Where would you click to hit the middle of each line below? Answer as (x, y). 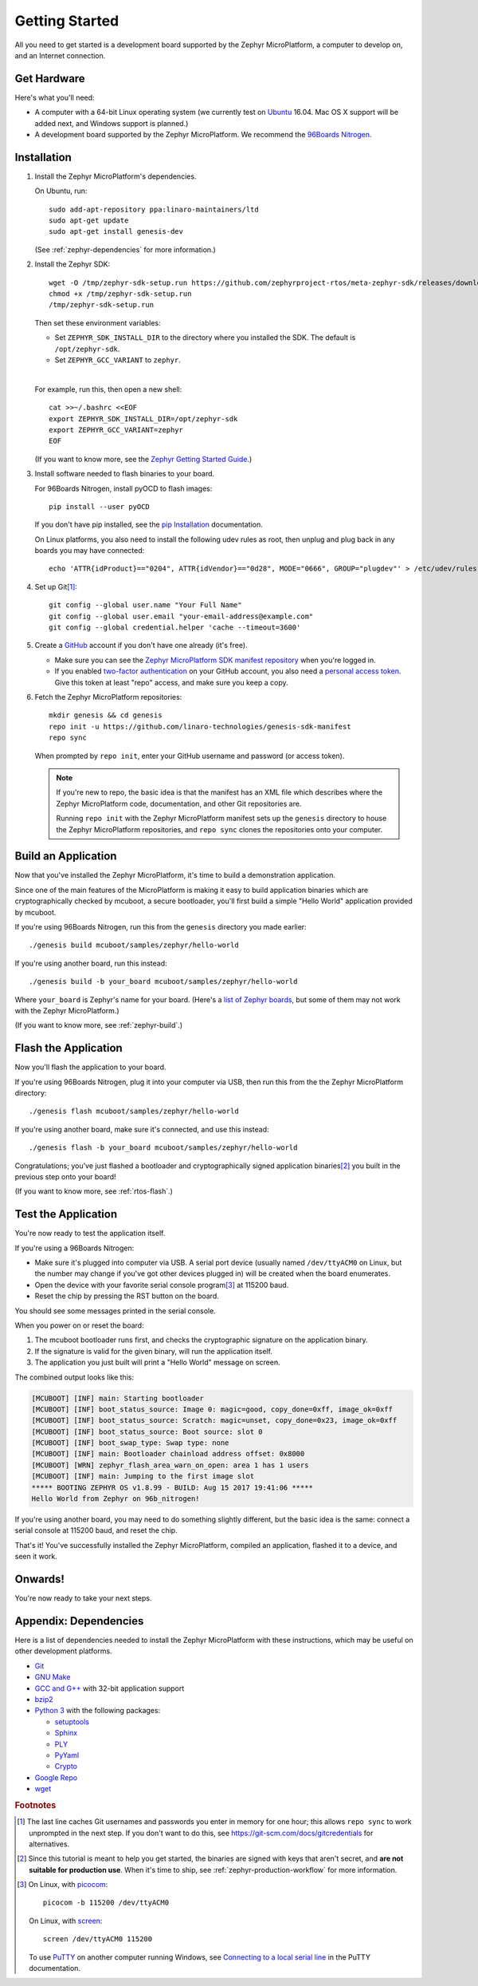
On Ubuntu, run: (61, 191)
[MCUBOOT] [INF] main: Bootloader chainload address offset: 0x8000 (168, 1454)
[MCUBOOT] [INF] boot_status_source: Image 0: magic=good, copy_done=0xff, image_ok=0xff (212, 1409)
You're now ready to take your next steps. (83, 1598)
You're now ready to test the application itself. (90, 1234)
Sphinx (66, 1733)
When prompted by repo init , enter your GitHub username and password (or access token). (190, 756)
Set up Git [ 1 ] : (56, 586)
